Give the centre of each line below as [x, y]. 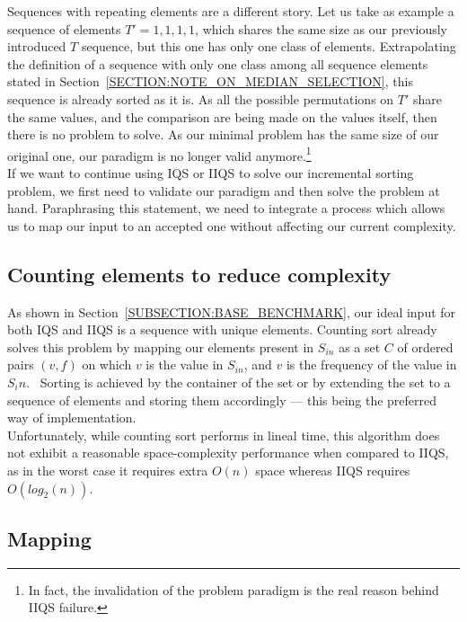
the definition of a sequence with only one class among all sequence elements [218, 63]
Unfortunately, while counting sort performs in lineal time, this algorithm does [224, 435]
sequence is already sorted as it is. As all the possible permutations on [201, 98]
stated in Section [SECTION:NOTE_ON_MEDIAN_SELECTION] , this [210, 81]
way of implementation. [72, 418]
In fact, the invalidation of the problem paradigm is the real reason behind [233, 589]
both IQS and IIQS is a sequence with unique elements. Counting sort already [222, 329]
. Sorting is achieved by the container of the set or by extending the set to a [238, 382]
